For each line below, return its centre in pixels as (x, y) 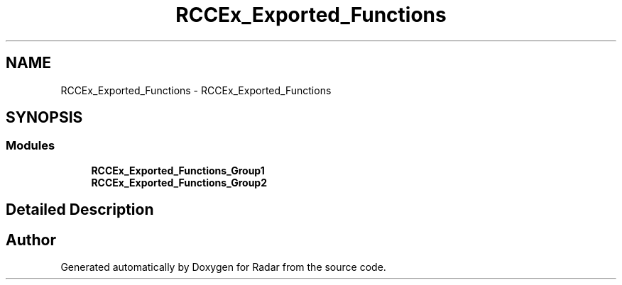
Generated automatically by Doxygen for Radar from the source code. (223, 267)
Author (31, 240)
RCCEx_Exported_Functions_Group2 (179, 182)
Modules (31, 146)
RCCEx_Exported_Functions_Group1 (178, 170)
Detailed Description (80, 210)
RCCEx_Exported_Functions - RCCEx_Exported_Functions (196, 90)
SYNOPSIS (44, 118)
